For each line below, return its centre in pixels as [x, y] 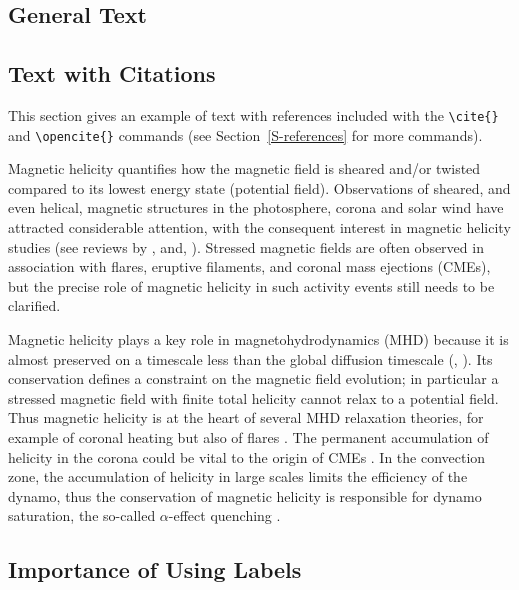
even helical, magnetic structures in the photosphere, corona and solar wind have [256, 207]
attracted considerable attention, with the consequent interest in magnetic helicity [259, 227]
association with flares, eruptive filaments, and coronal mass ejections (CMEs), [249, 266]
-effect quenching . [224, 515]
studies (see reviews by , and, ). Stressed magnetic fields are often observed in [246, 246]
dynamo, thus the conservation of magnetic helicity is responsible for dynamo [245, 495]
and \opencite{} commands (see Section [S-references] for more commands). [245, 134]
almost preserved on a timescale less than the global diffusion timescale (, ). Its [250, 358]
